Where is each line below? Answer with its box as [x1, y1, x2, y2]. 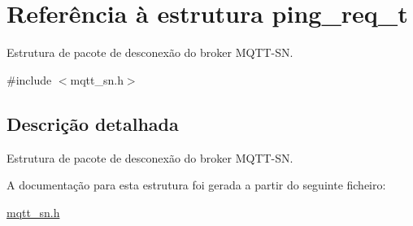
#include [7, 71, 52, 88]
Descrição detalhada [7, 111, 179, 136]
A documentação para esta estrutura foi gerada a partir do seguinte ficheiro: [7, 176, 386, 193]
